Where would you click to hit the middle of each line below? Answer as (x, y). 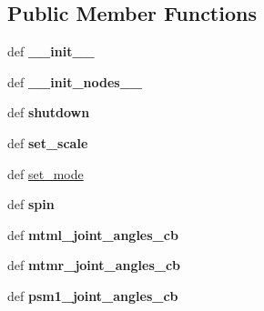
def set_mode (46, 173)
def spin (31, 204)
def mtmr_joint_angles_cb (94, 265)
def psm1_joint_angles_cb (93, 295)
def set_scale (48, 142)
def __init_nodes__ (75, 81)
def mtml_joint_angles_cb (93, 234)
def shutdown (49, 112)
